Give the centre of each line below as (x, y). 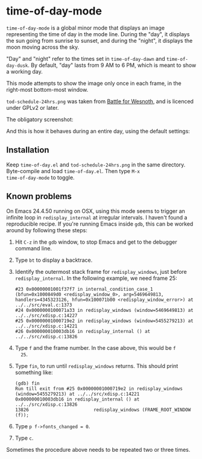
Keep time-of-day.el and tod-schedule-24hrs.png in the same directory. (96, 165)
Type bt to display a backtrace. (54, 260)
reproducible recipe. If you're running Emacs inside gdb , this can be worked (100, 224)
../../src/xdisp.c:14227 (46, 315)
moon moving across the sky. (43, 47)
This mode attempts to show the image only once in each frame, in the (94, 83)
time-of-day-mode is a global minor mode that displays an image (85, 28)
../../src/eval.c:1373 (43, 305)
